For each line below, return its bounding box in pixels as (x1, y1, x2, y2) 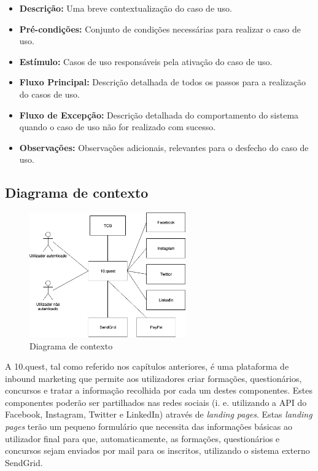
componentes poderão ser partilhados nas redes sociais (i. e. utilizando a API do (5, 395, 307, 408)
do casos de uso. (19, 87, 80, 100)
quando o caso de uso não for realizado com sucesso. (19, 120, 216, 133)
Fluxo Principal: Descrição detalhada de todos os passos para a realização (19, 76, 306, 88)
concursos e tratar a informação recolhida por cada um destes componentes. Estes (5, 384, 313, 397)
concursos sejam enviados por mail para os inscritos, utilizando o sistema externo (5, 444, 310, 457)
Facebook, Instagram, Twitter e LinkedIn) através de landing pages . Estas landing (5, 408, 312, 421)
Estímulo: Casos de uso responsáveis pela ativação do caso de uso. (19, 55, 273, 68)
